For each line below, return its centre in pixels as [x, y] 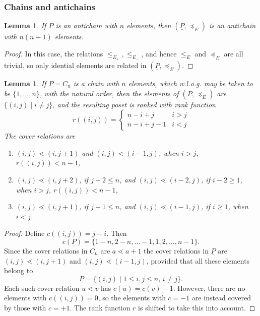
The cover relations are [40, 136]
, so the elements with [132, 298]
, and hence [159, 53]
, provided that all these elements [198, 260]
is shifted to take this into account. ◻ [197, 307]
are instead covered [221, 298]
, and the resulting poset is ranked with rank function [134, 104]
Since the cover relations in [46, 250]
